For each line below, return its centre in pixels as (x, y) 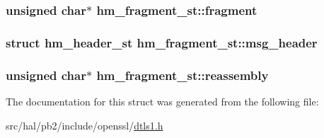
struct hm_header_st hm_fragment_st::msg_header (162, 42)
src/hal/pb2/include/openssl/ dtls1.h (85, 125)
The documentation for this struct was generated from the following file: (162, 101)
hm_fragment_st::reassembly (183, 75)
